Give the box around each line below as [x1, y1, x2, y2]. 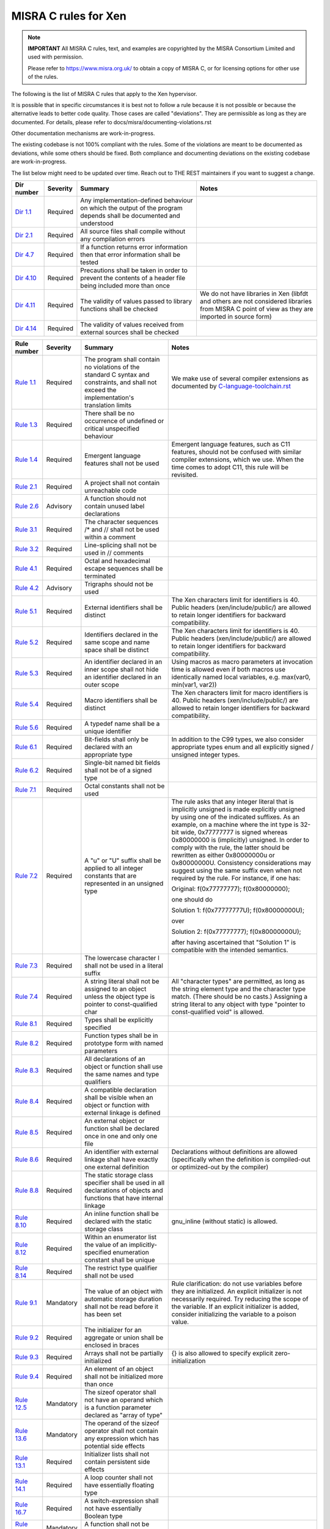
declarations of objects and [84, 1187, 163, 1195]
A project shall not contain [84, 479, 160, 487]
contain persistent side [84, 1457, 150, 1466]
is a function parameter [84, 1404, 152, 1412]
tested [80, 258, 99, 267]
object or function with [84, 1101, 150, 1109]
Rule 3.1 [15, 525, 37, 534]
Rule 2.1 [15, 483, 37, 491]
